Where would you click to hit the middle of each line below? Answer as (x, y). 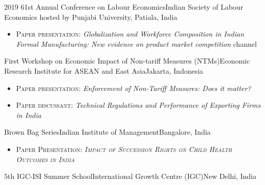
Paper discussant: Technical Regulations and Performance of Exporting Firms (138, 105)
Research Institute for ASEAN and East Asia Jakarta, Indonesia (104, 70)
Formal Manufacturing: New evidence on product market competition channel (136, 43)
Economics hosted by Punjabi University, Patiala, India (91, 17)
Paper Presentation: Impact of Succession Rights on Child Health (124, 149)
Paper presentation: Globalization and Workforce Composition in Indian (130, 34)
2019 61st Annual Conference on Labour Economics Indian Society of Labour (124, 7)
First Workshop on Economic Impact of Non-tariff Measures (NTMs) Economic (127, 61)
